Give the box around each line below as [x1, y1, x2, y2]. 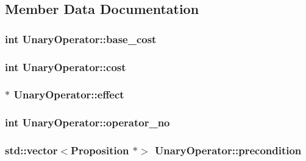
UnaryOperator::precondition [154, 143, 302, 158]
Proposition [71, 143, 129, 158]
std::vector [5, 143, 58, 158]
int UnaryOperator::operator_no [5, 115, 170, 130]
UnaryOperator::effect [13, 87, 124, 102]
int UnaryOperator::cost [5, 59, 126, 74]
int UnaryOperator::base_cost [5, 31, 157, 46]
